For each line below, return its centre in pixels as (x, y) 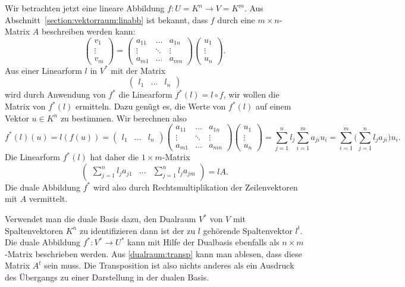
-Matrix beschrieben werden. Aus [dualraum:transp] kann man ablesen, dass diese (153, 253)
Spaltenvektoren (34, 230)
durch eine (236, 19)
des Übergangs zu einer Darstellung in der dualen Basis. (107, 277)
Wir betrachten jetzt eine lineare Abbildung (85, 8)
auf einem (273, 106)
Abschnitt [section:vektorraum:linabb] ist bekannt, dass (106, 19)
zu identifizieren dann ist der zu (137, 230)
